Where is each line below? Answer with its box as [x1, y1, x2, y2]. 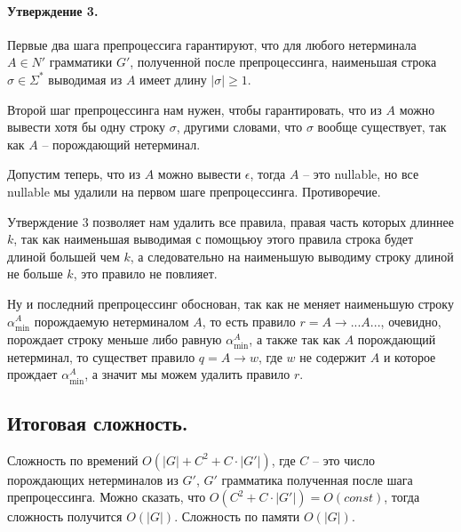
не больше [7, 264, 63, 283]
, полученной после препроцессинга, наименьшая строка [130, 52, 437, 71]
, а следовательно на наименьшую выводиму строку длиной [130, 246, 454, 265]
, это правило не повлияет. [73, 264, 218, 283]
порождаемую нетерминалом [34, 311, 189, 330]
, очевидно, [380, 311, 441, 330]
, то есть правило [202, 311, 296, 330]
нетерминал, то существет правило [7, 347, 195, 366]
